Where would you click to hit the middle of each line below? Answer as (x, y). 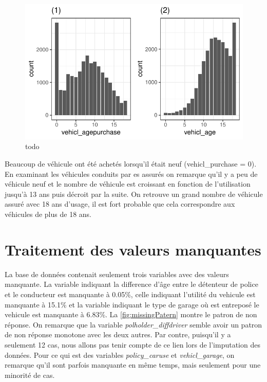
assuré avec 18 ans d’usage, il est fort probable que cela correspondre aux (120, 204)
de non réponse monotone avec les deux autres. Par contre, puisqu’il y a (118, 334)
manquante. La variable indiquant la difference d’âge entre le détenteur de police (131, 284)
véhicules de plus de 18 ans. (48, 214)
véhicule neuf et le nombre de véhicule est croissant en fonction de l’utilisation (128, 184)
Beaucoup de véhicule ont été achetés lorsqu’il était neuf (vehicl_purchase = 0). (131, 164)
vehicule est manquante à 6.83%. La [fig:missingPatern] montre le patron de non (131, 314)
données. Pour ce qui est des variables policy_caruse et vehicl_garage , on (120, 354)
